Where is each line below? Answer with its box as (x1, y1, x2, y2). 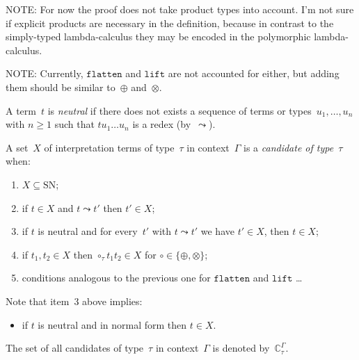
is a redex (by (132, 117, 191, 131)
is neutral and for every (38, 224, 138, 238)
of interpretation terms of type (44, 140, 175, 154)
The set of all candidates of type (6, 341, 144, 355)
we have (200, 224, 234, 238)
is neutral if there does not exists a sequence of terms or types (47, 103, 312, 117)
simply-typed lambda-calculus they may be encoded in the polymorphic (6, 29, 311, 44)
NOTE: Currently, (6, 66, 83, 81)
